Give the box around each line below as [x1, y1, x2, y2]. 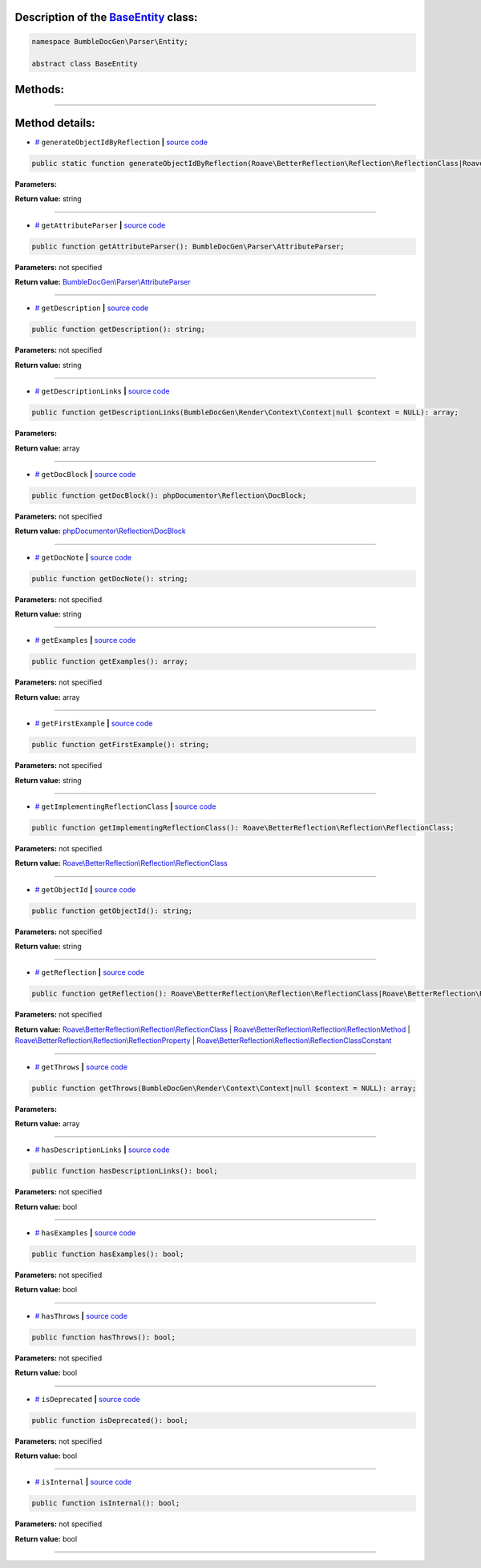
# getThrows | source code [34, 1062, 128, 1072]
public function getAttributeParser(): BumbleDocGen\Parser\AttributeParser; [31, 241, 345, 251]
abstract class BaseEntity [31, 59, 138, 68]
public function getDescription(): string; [31, 325, 206, 334]
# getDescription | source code [34, 303, 149, 313]
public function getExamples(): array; [31, 657, 188, 666]
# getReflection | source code [34, 968, 144, 977]
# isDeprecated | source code [34, 1394, 140, 1404]
